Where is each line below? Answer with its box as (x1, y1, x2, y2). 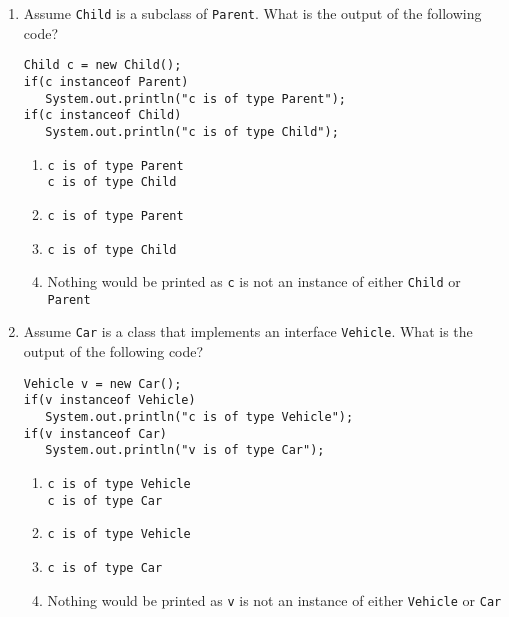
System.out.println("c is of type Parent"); (45, 91, 346, 106)
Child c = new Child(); (23, 58, 182, 73)
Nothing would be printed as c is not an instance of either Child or (47, 271, 461, 292)
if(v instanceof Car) (23, 426, 167, 441)
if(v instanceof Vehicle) (23, 393, 196, 408)
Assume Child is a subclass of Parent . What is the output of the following (23, 3, 482, 23)
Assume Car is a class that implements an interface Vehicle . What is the (23, 321, 473, 342)
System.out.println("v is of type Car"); (45, 443, 325, 458)
